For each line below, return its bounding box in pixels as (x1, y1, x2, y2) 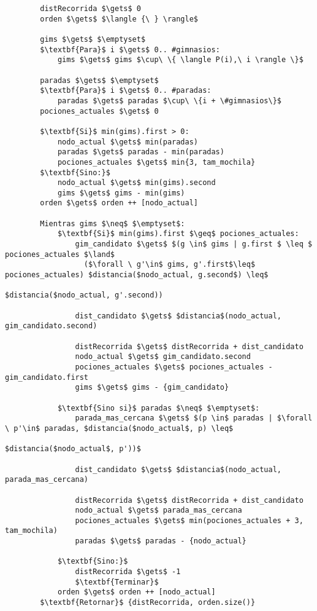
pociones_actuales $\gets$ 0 (40, 106, 159, 116)
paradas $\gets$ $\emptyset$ (40, 76, 159, 85)
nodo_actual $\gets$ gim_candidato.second (75, 352, 251, 361)
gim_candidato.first (5, 373, 89, 382)
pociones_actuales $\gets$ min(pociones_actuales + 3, (75, 516, 304, 525)
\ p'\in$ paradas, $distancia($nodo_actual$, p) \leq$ (5, 424, 234, 433)
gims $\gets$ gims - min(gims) (57, 188, 185, 197)
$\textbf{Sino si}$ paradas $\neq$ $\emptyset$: (57, 403, 260, 412)
